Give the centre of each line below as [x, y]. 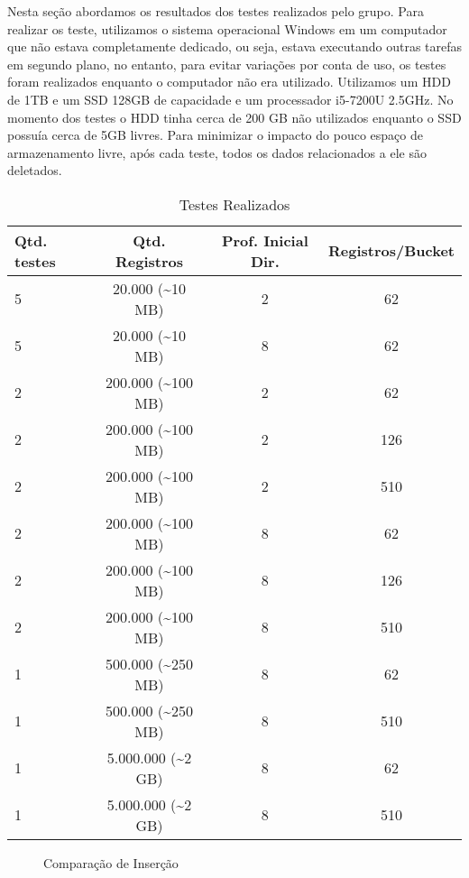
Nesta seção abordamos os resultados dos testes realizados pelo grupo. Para [216, 11]
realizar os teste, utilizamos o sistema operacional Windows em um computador [227, 28]
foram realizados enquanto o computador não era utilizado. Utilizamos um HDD [229, 82]
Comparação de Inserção [111, 862]
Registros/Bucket [391, 251]
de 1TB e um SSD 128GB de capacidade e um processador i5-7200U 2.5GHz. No [230, 99]
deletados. [35, 170]
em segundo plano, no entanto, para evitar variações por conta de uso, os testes [227, 64]
